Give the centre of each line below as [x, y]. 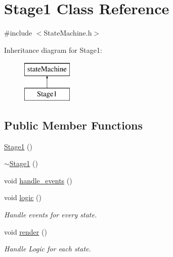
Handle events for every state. [51, 215]
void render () [26, 231]
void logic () [23, 197]
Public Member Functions [73, 125]
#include [18, 33]
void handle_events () [38, 180]
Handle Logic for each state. [48, 249]
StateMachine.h [68, 33]
